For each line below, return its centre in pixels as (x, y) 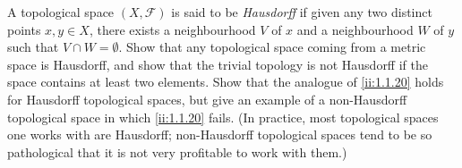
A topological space (61, 12)
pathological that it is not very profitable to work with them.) (177, 151)
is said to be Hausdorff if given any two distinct (302, 12)
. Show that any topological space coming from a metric (272, 47)
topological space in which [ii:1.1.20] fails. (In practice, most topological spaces (223, 117)
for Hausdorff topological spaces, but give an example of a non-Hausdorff (207, 99)
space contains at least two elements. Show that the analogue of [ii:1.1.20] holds (226, 82)
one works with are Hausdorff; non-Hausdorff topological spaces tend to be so (220, 134)
